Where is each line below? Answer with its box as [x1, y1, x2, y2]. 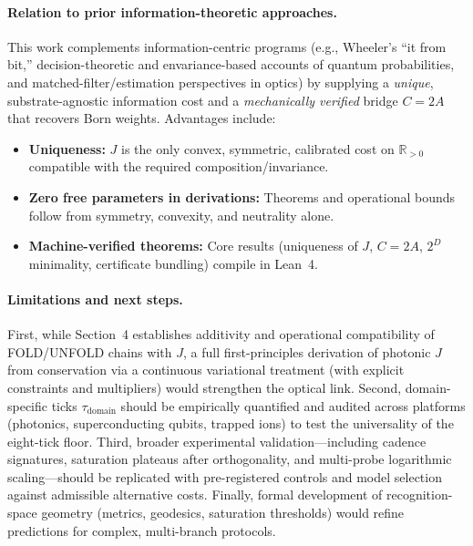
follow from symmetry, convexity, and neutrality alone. [28, 205, 334, 224]
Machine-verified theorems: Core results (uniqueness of [28, 236, 358, 255]
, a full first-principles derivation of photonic [182, 342, 431, 361]
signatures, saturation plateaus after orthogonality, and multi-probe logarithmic [7, 449, 452, 469]
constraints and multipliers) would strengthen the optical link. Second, [7, 377, 402, 397]
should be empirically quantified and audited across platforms [120, 396, 466, 415]
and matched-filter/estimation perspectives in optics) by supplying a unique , [7, 72, 434, 91]
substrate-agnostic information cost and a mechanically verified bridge [7, 90, 398, 109]
